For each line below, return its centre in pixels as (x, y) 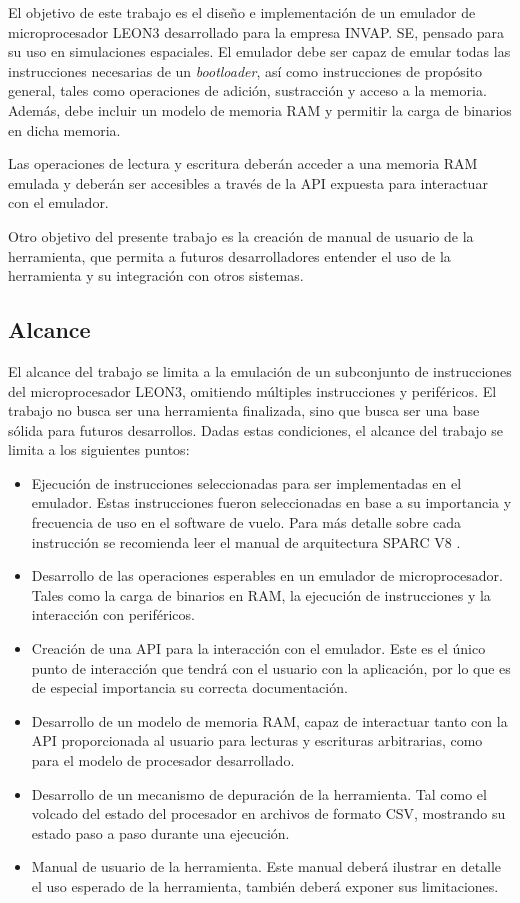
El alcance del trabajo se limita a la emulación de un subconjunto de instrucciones (260, 370)
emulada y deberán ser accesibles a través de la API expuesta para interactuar (248, 182)
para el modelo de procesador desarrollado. (163, 760)
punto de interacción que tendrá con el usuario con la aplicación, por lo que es (271, 667)
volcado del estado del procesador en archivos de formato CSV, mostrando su (268, 813)
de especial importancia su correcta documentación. (189, 687)
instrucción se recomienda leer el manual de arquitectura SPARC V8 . (246, 541)
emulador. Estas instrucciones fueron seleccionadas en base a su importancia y (271, 502)
